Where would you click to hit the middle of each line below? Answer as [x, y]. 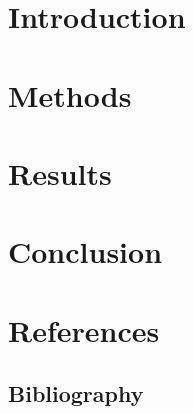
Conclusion [85, 251]
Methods [70, 94]
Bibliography [76, 393]
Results [60, 172]
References [84, 329]
